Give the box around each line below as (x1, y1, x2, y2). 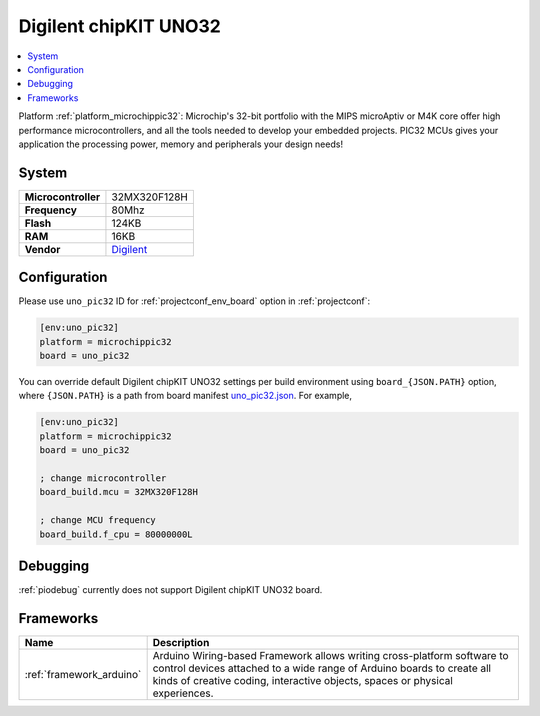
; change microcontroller (39, 473, 167, 484)
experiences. (152, 686, 214, 700)
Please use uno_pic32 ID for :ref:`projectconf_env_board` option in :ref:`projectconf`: (18, 295, 371, 307)
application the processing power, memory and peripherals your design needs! (18, 138, 344, 150)
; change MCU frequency (39, 515, 157, 526)
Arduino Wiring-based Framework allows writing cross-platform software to (152, 648, 509, 662)
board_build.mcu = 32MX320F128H (39, 486, 199, 498)
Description (152, 635, 210, 649)
